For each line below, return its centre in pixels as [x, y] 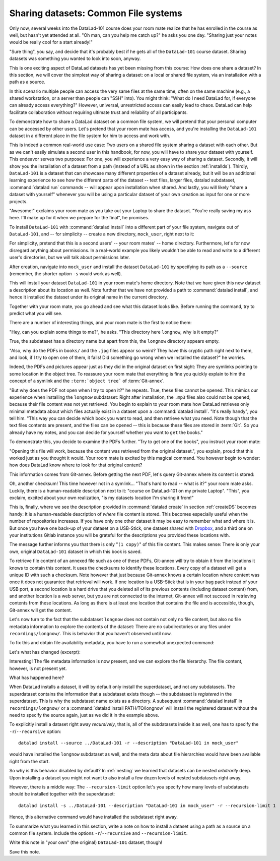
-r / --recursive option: [35, 731]
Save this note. [25, 851]
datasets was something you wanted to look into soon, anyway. [75, 58]
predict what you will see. [36, 313]
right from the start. [29, 761]
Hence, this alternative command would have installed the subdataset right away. [94, 817]
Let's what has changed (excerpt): [45, 652]
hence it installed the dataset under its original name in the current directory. [89, 297]
